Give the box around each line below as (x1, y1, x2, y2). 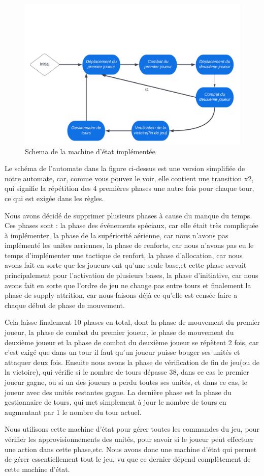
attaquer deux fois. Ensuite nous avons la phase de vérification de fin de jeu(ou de (5, 356, 259, 367)
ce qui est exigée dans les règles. (5, 192, 104, 203)
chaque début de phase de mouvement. (5, 299, 125, 310)
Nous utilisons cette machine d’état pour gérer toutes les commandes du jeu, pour (5, 424, 259, 434)
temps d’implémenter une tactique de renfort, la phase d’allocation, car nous (5, 249, 243, 260)
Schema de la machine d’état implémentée (25, 146, 156, 156)
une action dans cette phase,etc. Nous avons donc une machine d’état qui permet (5, 443, 257, 454)
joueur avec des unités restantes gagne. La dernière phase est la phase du (5, 386, 232, 397)
